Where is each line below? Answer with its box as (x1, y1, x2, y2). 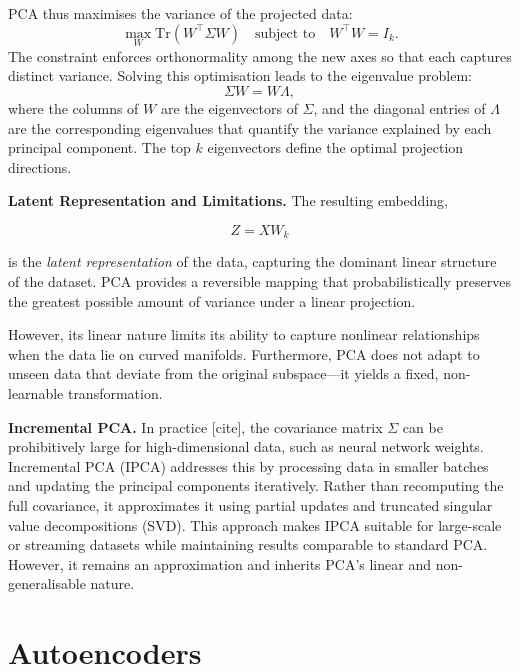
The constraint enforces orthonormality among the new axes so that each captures (8, 45, 512, 66)
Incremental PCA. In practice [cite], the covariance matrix (8, 416, 383, 437)
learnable (8, 382, 64, 403)
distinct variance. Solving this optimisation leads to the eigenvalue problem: (8, 65, 472, 86)
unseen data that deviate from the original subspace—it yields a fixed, (8, 363, 439, 384)
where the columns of (8, 98, 139, 118)
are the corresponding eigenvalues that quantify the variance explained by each (8, 117, 492, 138)
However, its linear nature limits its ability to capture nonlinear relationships (8, 324, 480, 345)
